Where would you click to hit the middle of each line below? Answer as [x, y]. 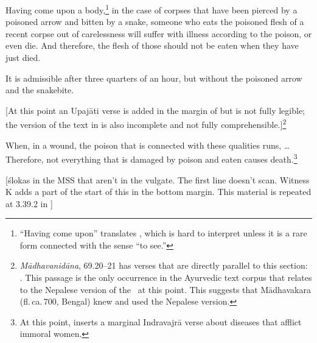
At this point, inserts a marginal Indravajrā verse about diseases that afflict [161, 321]
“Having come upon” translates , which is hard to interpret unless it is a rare [163, 233]
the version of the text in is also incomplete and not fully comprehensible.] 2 [146, 124]
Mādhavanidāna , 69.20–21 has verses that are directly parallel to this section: [164, 265]
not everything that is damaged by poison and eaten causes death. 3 [172, 158]
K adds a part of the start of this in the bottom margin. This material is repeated [158, 192]
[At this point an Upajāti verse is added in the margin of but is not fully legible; [155, 110]
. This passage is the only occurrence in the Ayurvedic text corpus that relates [166, 278]
